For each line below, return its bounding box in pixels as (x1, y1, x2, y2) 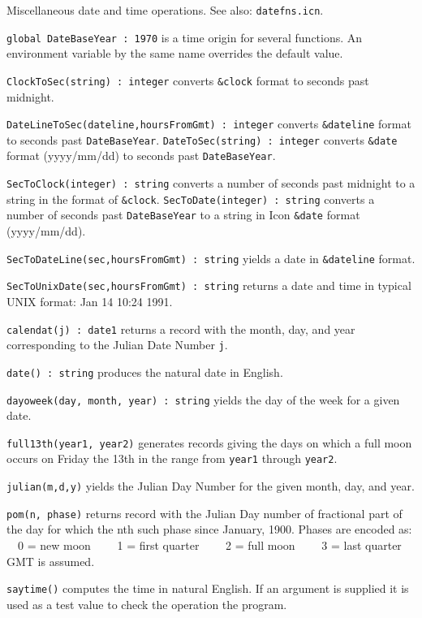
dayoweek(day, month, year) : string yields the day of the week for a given (6, 391, 400, 408)
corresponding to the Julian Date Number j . (6, 336, 228, 353)
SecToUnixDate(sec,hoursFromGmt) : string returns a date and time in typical (6, 277, 411, 294)
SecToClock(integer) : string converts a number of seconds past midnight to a (6, 175, 416, 192)
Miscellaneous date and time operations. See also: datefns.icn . (6, 2, 324, 18)
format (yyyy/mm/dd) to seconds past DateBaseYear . (6, 147, 276, 164)
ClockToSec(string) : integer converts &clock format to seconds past (6, 71, 369, 89)
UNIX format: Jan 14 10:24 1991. (6, 293, 173, 309)
